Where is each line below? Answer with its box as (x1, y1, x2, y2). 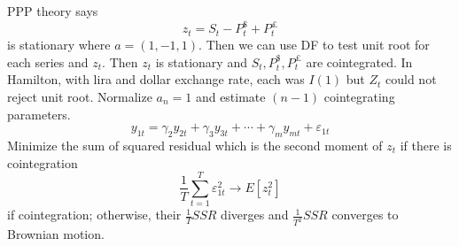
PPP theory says (7, 2, 98, 20)
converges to (331, 205, 399, 224)
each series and (7, 52, 89, 71)
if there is (400, 135, 452, 154)
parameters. (7, 104, 71, 123)
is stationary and (155, 52, 247, 71)
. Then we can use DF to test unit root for (198, 35, 430, 54)
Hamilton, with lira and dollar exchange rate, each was (7, 70, 305, 88)
